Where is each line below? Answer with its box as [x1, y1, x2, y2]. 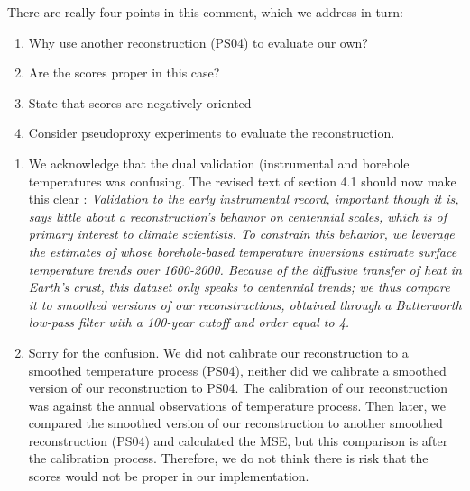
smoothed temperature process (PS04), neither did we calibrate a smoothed [28, 360, 447, 379]
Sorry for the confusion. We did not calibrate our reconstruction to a [28, 342, 409, 361]
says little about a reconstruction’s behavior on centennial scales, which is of [28, 206, 447, 225]
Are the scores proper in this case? [28, 63, 220, 82]
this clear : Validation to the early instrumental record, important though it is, [28, 189, 459, 208]
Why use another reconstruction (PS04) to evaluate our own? [28, 32, 368, 51]
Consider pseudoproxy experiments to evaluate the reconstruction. [28, 123, 395, 142]
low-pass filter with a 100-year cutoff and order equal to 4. [28, 313, 350, 332]
